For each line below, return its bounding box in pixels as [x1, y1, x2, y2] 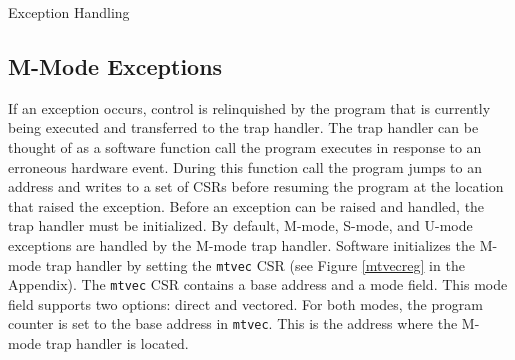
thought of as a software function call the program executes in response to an [8, 136, 482, 157]
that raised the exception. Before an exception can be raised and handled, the [8, 195, 485, 216]
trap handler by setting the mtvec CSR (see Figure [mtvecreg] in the [45, 254, 465, 275]
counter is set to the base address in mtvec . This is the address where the [8, 313, 458, 334]
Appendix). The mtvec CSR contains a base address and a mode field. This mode [8, 274, 508, 295]
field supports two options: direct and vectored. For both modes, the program [8, 293, 483, 314]
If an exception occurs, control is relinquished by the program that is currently [8, 97, 491, 118]
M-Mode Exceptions [8, 50, 223, 81]
